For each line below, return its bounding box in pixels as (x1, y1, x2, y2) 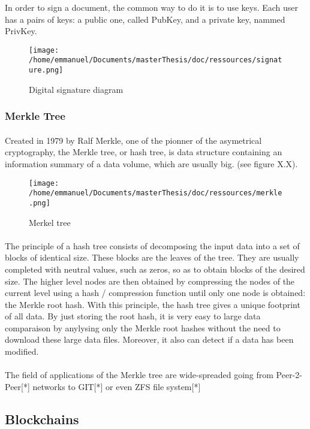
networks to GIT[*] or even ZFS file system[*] (32, 380, 201, 392)
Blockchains (5, 409, 79, 428)
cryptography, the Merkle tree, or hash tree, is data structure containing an (5, 146, 282, 158)
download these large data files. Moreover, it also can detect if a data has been (5, 333, 294, 346)
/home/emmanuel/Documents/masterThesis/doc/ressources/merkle (29, 189, 282, 198)
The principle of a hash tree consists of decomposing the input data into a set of (5, 239, 300, 252)
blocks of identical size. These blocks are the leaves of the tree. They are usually (5, 251, 299, 264)
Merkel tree (29, 216, 71, 228)
